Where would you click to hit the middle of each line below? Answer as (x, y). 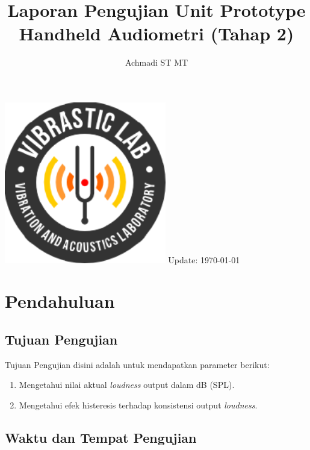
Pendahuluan (60, 301)
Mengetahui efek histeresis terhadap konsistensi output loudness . (138, 405)
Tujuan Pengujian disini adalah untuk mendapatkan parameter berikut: (137, 364)
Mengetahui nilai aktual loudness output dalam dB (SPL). (127, 385)
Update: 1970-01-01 (204, 259)
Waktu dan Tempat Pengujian (101, 437)
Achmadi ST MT (157, 62)
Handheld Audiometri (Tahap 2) (157, 33)
